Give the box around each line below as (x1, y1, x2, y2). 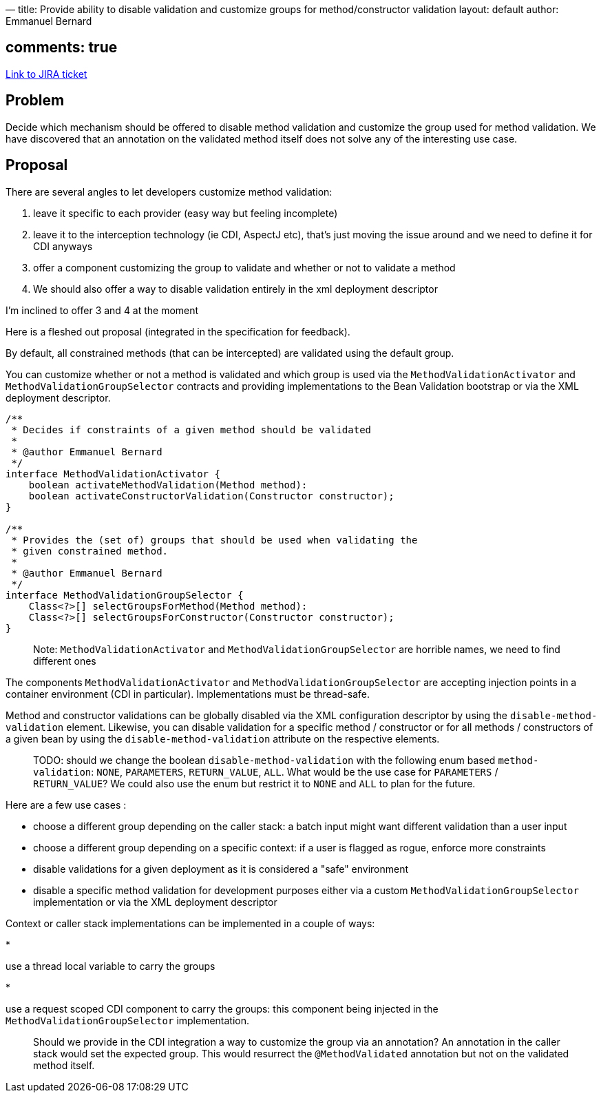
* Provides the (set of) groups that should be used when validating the (11, 534, 418, 546)
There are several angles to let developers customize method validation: (6, 185, 333, 198)
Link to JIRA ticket (6, 68, 87, 80)
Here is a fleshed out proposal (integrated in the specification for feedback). (6, 325, 350, 338)
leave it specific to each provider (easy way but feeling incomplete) (33, 207, 338, 219)
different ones (33, 654, 96, 667)
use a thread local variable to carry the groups (6, 960, 215, 972)
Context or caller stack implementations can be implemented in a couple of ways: (6, 917, 375, 929)
